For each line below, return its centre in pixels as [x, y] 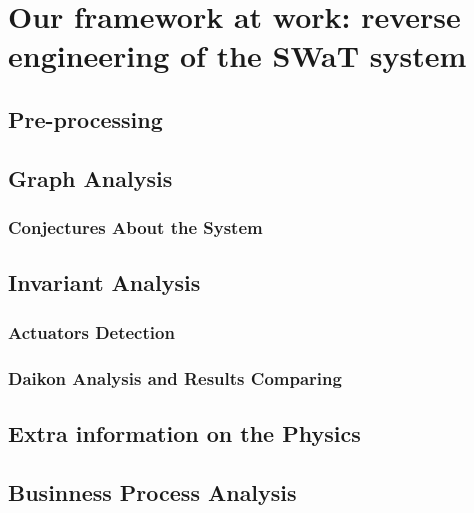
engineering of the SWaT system [237, 55]
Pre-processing [85, 118]
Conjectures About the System [135, 227]
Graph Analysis [90, 177]
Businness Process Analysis [152, 491]
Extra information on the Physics [184, 432]
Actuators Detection [91, 331]
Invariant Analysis [104, 282]
